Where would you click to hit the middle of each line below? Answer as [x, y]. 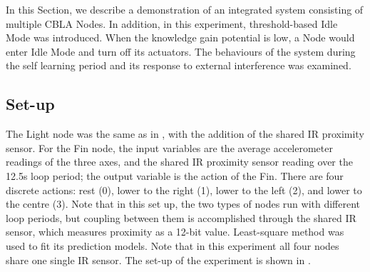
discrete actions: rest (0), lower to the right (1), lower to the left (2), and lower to [184, 190]
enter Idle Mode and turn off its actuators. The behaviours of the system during [181, 51]
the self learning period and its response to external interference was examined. [179, 65]
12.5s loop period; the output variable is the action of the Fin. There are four [175, 175]
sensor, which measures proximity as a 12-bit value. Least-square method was [175, 232]
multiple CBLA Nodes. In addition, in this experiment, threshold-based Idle [172, 23]
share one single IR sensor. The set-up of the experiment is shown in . [158, 260]
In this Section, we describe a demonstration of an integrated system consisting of [185, 9]
